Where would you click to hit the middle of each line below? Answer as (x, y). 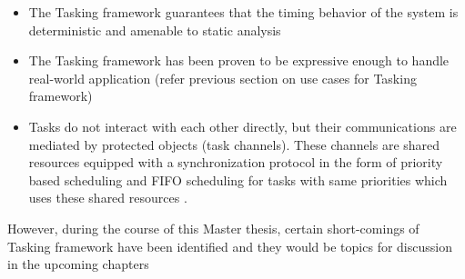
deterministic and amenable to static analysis (155, 30)
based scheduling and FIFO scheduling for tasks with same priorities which (238, 179)
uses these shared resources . (108, 198)
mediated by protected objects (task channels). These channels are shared (234, 144)
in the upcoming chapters (78, 264)
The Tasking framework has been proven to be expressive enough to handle (239, 60)
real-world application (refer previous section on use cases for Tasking (222, 78)
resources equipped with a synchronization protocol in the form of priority (236, 162)
